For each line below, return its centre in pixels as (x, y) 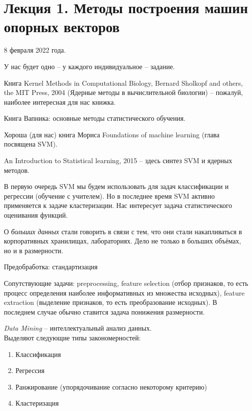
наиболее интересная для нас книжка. (60, 102)
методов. (17, 170)
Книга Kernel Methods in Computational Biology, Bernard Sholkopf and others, (124, 83)
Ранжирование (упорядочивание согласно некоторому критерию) (111, 386)
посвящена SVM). (31, 144)
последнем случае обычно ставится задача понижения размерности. (104, 311)
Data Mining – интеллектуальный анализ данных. (78, 328)
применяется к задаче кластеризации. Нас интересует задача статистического (118, 205)
